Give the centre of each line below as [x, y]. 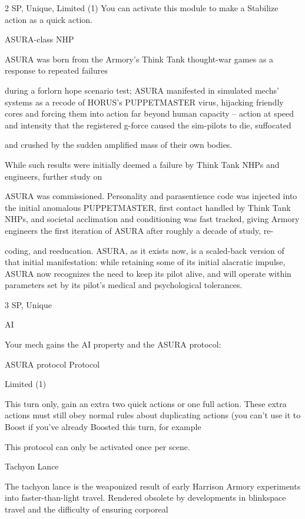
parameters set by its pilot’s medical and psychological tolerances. [124, 285]
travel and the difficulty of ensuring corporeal [87, 509]
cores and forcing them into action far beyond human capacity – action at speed [150, 113]
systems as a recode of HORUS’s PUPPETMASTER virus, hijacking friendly [144, 102]
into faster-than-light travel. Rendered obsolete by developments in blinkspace [145, 497]
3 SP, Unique [28, 304]
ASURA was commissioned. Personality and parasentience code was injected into [151, 196]
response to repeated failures [56, 70]
